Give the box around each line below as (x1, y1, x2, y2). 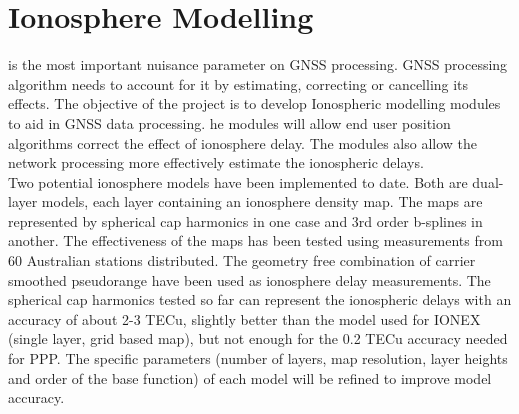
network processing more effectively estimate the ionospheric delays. (8, 152, 424, 173)
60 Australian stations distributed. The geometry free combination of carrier (8, 250, 476, 271)
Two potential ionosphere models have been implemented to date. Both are (8, 171, 468, 192)
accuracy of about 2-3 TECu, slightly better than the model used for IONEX (8, 308, 481, 329)
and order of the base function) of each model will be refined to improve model (8, 367, 492, 388)
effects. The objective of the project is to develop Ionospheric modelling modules (8, 93, 501, 114)
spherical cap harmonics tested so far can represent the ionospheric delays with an (8, 289, 512, 310)
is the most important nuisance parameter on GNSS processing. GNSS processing (8, 54, 508, 75)
